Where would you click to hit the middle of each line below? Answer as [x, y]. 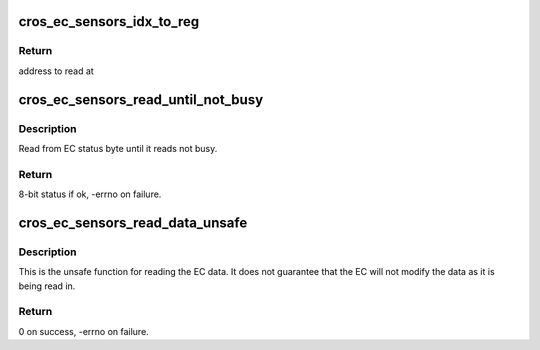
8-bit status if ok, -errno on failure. [90, 194]
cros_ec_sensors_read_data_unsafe [133, 222]
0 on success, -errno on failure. [83, 331]
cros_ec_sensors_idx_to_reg [109, 21]
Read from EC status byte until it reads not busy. [118, 148]
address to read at [56, 71]
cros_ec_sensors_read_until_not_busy [141, 99]
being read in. [47, 286]
